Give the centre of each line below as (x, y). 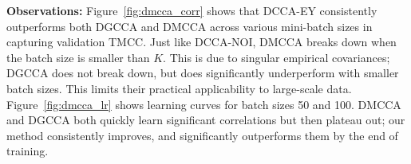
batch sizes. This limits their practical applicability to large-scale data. (179, 88)
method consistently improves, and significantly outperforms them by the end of (202, 135)
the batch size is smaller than (78, 57)
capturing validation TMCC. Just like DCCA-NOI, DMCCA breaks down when (202, 42)
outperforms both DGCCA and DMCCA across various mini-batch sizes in (190, 26)
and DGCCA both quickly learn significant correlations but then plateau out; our (206, 120)
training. (28, 151)
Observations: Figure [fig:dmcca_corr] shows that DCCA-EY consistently (192, 10)
